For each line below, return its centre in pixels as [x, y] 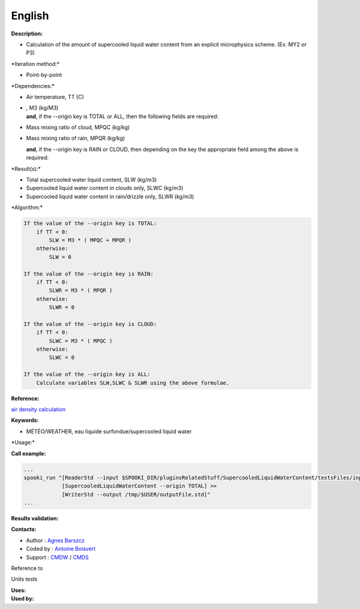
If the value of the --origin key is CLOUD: [90, 324]
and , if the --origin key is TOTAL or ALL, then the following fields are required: [122, 116]
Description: [27, 34]
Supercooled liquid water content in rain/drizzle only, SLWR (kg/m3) [110, 196]
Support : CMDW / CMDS [58, 557]
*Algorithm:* [27, 207]
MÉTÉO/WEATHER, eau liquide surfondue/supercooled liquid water [109, 431]
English [30, 16]
